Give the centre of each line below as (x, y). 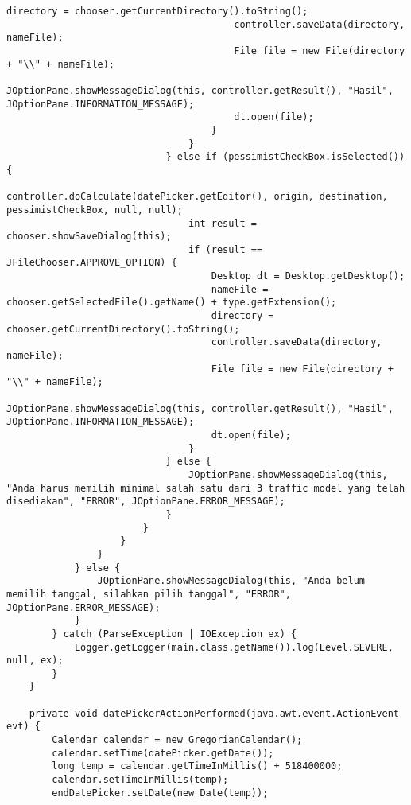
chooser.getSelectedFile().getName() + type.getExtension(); (172, 303)
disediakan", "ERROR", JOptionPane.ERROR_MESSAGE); (146, 502)
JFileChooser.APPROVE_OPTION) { (92, 263)
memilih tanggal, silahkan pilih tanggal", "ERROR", (149, 594)
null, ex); (35, 661)
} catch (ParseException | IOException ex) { (174, 634)
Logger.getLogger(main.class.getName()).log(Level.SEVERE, (234, 647)
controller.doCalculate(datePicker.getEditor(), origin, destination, (197, 197)
